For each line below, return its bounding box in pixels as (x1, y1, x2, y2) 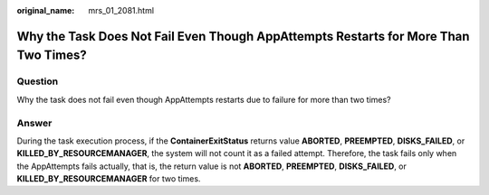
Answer (16, 116, 53, 129)
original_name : (16, 5, 75, 15)
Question (16, 75, 59, 88)
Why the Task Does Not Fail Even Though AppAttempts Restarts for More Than (16, 28, 470, 44)
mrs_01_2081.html (88, 5, 154, 15)
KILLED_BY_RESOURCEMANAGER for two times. (16, 173, 201, 184)
